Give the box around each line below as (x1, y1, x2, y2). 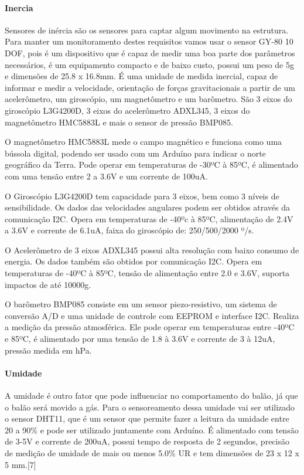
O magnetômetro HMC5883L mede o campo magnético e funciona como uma (5, 135, 282, 148)
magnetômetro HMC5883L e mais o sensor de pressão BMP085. (5, 116, 233, 128)
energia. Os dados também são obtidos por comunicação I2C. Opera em (5, 255, 262, 267)
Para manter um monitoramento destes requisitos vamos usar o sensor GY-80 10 (5, 35, 293, 48)
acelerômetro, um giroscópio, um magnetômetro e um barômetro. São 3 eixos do (5, 93, 292, 105)
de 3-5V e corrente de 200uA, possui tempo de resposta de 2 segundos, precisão (5, 435, 289, 447)
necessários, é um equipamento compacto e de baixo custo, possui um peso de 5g (5, 58, 295, 70)
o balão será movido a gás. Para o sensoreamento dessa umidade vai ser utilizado (5, 401, 295, 413)
